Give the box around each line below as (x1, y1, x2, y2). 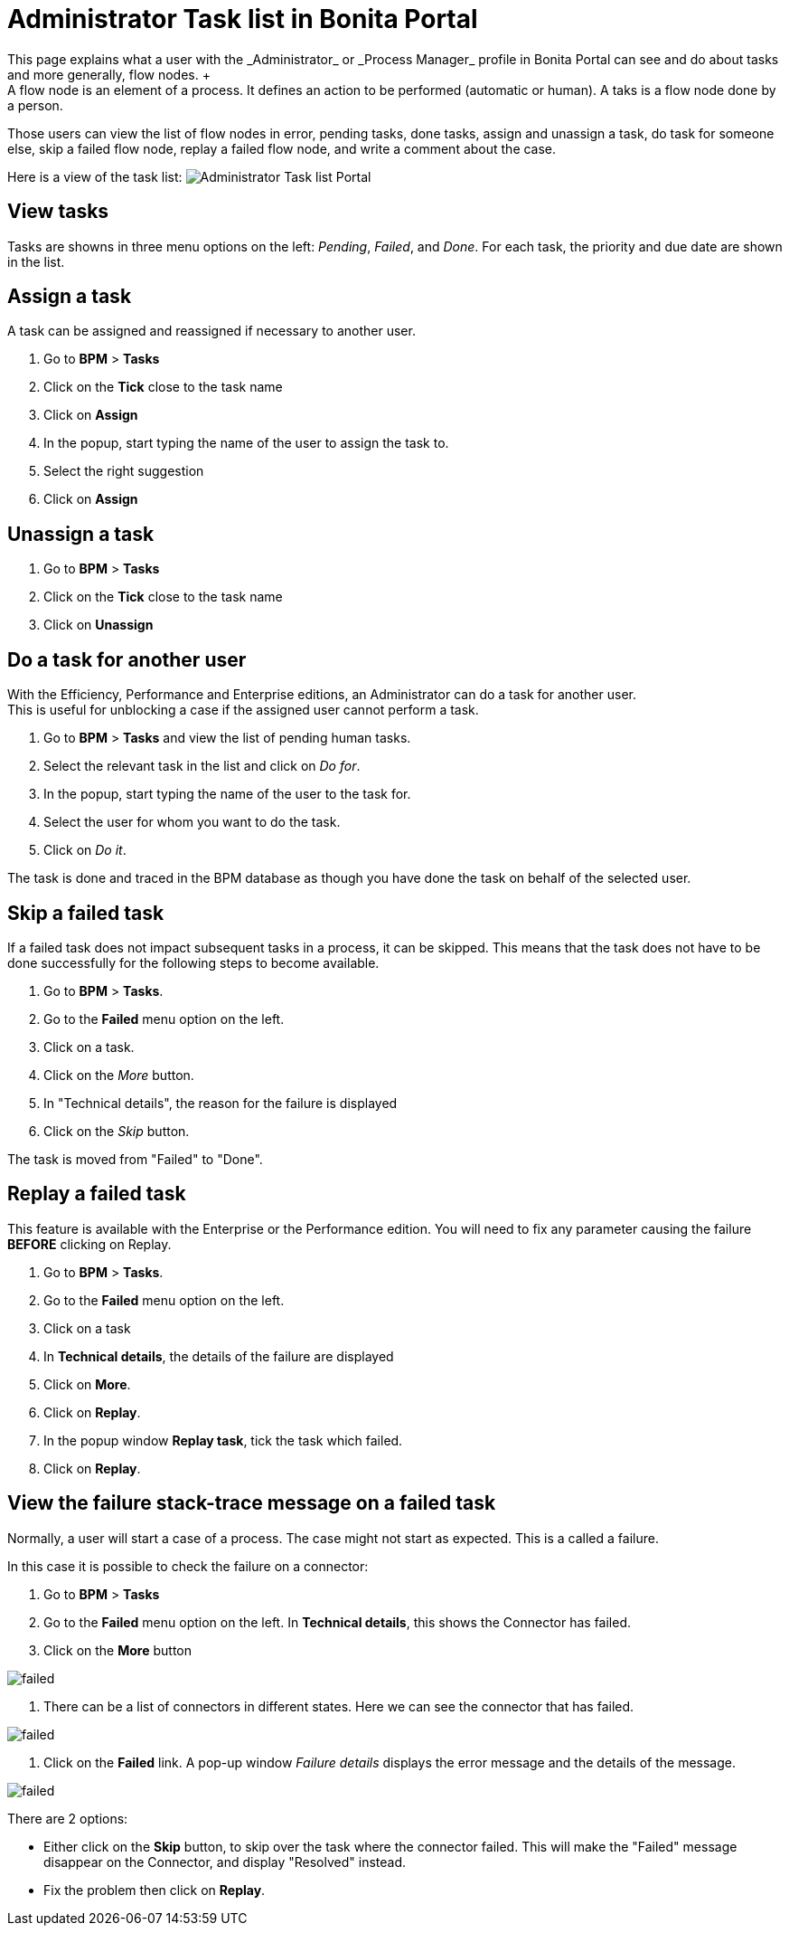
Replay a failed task (7, 1182, 186, 1206)
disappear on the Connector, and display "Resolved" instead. (43, 1853, 407, 1870)
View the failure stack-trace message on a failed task (7, 1492, 496, 1515)
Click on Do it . (43, 842, 127, 858)
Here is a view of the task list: (7, 168, 183, 185)
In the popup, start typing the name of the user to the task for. (43, 786, 411, 802)
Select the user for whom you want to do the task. (43, 814, 341, 830)
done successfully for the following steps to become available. (7, 954, 380, 971)
